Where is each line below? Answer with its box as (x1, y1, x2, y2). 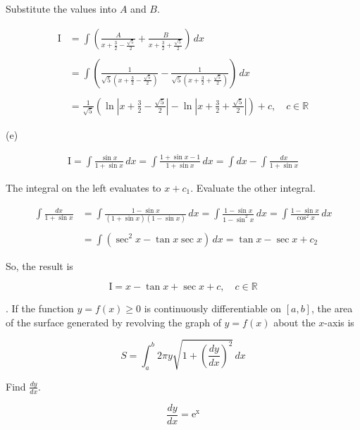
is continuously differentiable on (144, 301, 281, 316)
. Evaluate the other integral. (190, 180, 316, 195)
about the (273, 314, 316, 329)
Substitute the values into (6, 1, 117, 16)
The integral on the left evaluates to (6, 180, 161, 195)
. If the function (6, 301, 74, 316)
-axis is (324, 314, 354, 329)
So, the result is (6, 258, 73, 273)
